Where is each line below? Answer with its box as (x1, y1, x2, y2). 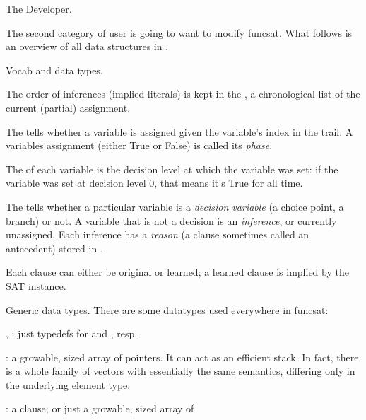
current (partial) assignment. (6, 100, 131, 115)
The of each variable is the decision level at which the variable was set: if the (6, 161, 338, 176)
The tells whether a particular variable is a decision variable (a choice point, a (6, 199, 344, 214)
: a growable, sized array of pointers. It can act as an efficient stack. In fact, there (6, 349, 359, 364)
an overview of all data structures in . (6, 39, 169, 54)
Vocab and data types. (6, 62, 103, 77)
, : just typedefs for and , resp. (6, 326, 138, 341)
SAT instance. (6, 278, 66, 293)
